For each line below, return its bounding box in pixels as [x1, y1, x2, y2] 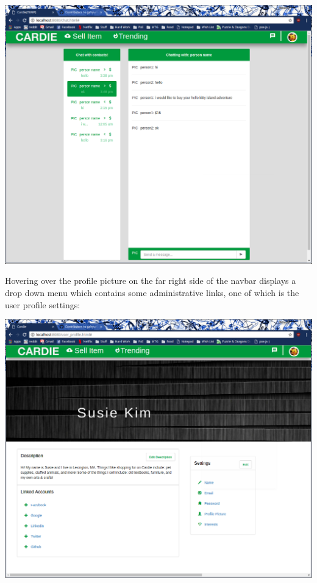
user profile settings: [5, 298, 80, 311]
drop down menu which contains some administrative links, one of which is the [5, 286, 299, 299]
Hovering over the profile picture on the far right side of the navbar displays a [5, 274, 296, 287]
